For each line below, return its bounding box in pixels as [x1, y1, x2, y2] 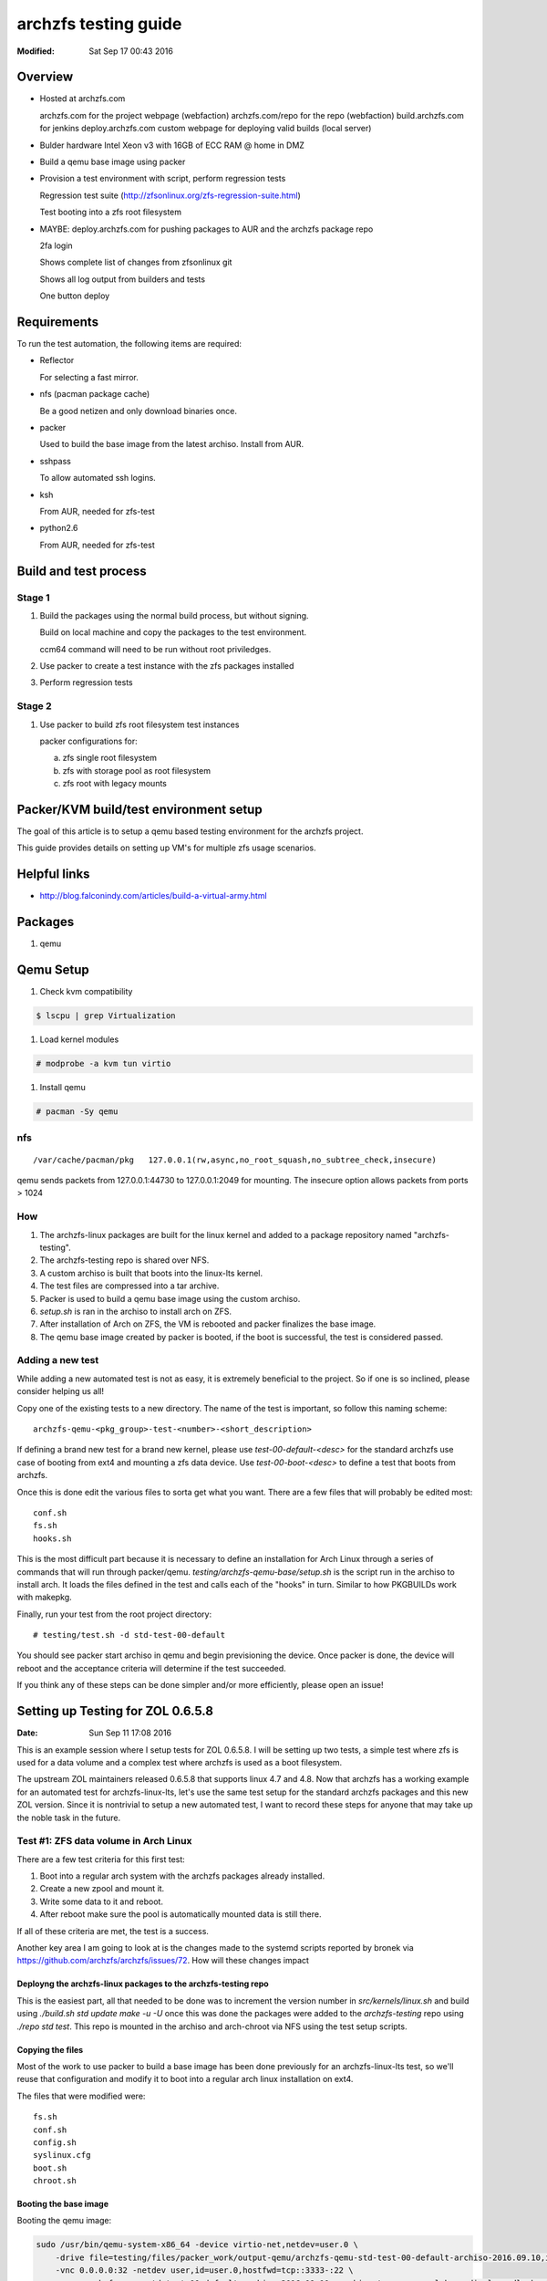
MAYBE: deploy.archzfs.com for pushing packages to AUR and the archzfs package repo [39, 224, 374, 234]
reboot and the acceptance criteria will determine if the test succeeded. [16, 1662, 286, 1673]
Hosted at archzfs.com [39, 93, 126, 104]
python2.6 [39, 523, 78, 534]
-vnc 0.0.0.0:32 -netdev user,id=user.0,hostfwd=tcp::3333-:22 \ [55, 2265, 354, 2276]
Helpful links [16, 867, 90, 882]
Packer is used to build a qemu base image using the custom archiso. [39, 1293, 301, 1304]
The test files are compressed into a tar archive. [39, 1280, 220, 1291]
